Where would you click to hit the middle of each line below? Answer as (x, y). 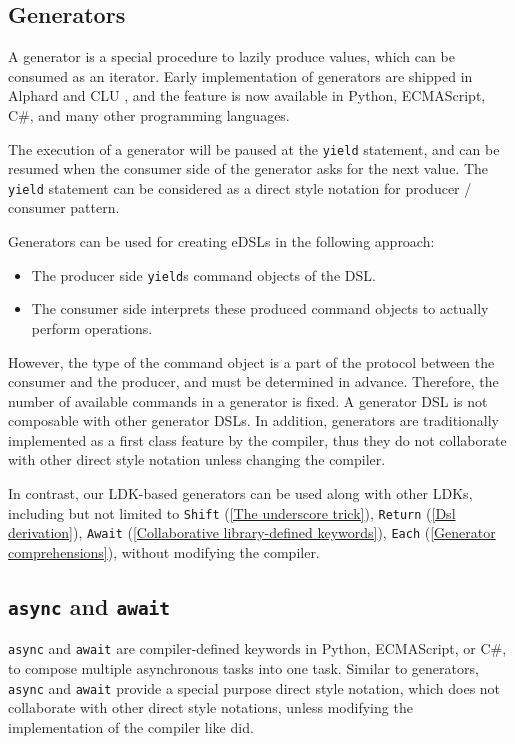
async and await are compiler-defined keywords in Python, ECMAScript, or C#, (257, 648)
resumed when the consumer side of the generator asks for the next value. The (248, 168)
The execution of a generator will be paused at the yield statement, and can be (254, 148)
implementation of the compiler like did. (131, 726)
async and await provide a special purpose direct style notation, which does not (254, 687)
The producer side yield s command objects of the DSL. (203, 274)
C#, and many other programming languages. (149, 114)
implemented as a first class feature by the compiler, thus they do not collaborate (257, 439)
